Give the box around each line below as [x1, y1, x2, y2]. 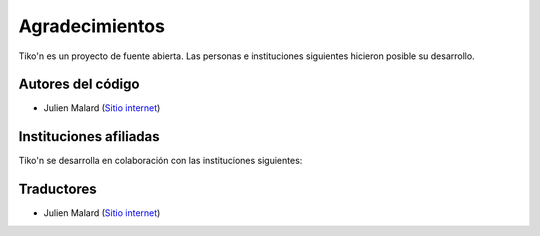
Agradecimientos [18, 15, 165, 37]
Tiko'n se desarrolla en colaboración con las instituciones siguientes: [18, 155, 303, 167]
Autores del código [18, 76, 140, 93]
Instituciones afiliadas [18, 128, 160, 145]
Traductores [18, 181, 97, 198]
